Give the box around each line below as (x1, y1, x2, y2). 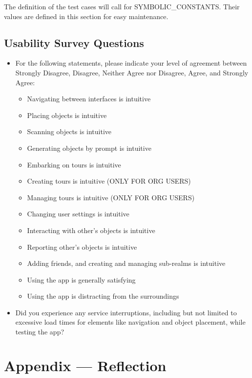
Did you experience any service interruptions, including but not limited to (15, 307, 237, 317)
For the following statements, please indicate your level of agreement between (15, 58, 247, 68)
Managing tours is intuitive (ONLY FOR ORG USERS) (27, 192, 195, 202)
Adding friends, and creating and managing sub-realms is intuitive (27, 258, 226, 268)
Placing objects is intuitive (27, 110, 107, 120)
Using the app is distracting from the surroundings (27, 291, 179, 301)
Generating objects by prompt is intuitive (27, 142, 151, 153)
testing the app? (15, 327, 64, 337)
